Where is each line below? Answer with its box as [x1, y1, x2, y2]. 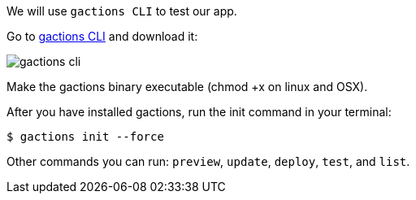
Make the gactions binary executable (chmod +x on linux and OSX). [6, 80, 368, 93]
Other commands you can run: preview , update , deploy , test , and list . [6, 154, 410, 168]
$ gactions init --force [6, 130, 164, 143]
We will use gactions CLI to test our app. [6, 4, 237, 18]
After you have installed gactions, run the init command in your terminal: [6, 105, 392, 119]
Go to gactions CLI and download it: [6, 29, 198, 43]
